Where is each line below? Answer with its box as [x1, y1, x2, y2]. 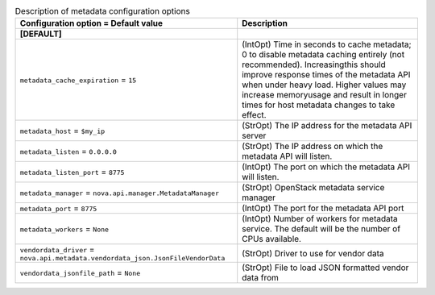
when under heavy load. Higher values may [242, 79, 407, 90]
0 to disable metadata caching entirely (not [242, 49, 405, 60]
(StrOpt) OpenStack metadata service [242, 182, 385, 193]
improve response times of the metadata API [242, 69, 411, 81]
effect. [242, 110, 267, 121]
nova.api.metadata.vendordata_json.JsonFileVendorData [19, 254, 226, 263]
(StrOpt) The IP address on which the [242, 141, 383, 152]
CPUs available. [242, 234, 302, 245]
